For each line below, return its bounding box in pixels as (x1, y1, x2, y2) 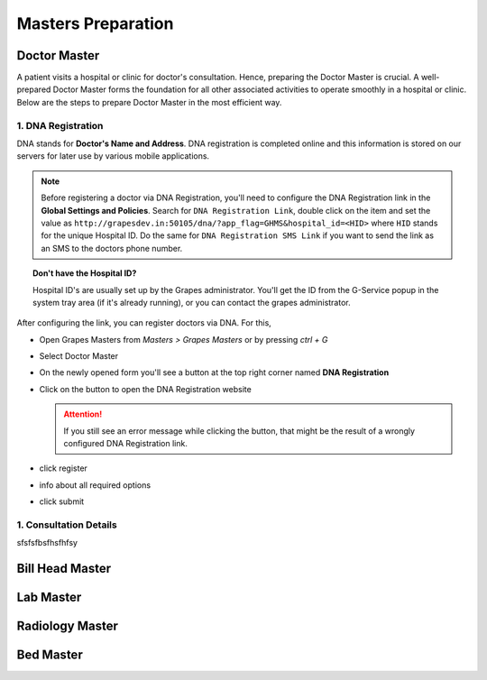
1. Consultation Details (16, 519, 117, 531)
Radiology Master (16, 619, 119, 634)
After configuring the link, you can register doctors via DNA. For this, (16, 317, 272, 328)
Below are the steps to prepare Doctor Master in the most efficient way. (16, 96, 282, 107)
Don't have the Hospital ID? (32, 268, 137, 279)
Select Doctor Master (39, 351, 119, 362)
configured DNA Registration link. (63, 438, 188, 449)
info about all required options (39, 479, 152, 491)
